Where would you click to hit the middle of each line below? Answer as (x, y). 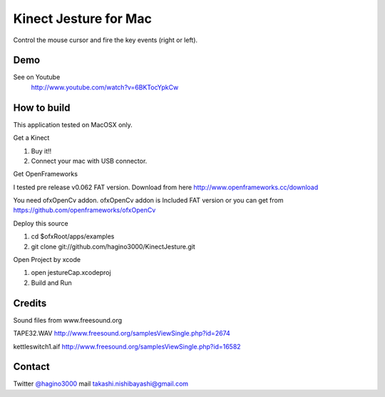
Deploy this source (41, 223)
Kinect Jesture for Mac (83, 19)
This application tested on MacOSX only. (73, 124)
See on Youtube (37, 77)
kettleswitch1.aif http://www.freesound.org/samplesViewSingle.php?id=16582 (127, 346)
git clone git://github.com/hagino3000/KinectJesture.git (113, 246)
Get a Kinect (31, 138)
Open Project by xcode (47, 260)
